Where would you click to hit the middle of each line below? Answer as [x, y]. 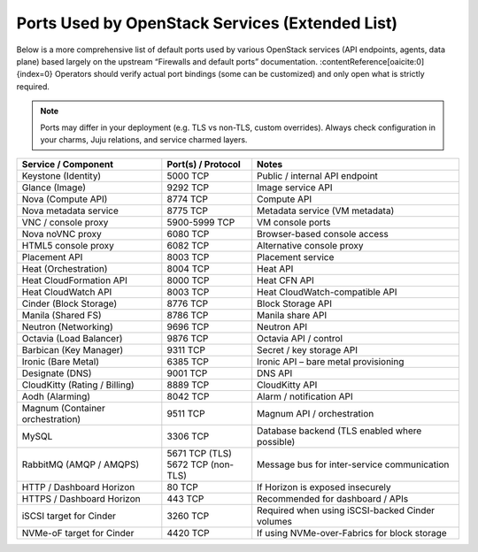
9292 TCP [188, 188]
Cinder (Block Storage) [69, 303]
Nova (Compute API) [65, 199]
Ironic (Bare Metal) [61, 362]
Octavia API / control [300, 339]
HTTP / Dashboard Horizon [78, 487]
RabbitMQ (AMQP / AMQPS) [81, 464]
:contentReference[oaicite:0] [372, 61]
